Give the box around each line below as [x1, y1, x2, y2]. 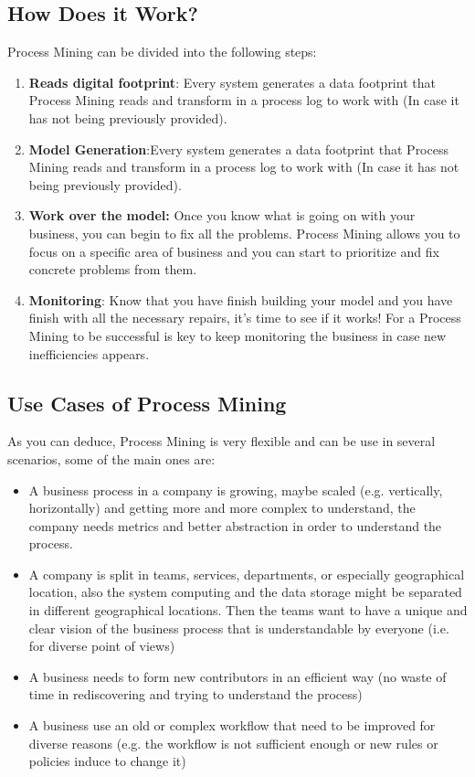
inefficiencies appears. [28, 344, 150, 363]
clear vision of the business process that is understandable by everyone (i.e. [28, 618, 449, 637]
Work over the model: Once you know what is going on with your [28, 206, 416, 225]
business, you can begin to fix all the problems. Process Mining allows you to [28, 223, 460, 242]
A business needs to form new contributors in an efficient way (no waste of [28, 666, 447, 686]
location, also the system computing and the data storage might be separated [28, 582, 462, 601]
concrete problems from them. [28, 260, 197, 279]
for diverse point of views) [28, 636, 175, 655]
